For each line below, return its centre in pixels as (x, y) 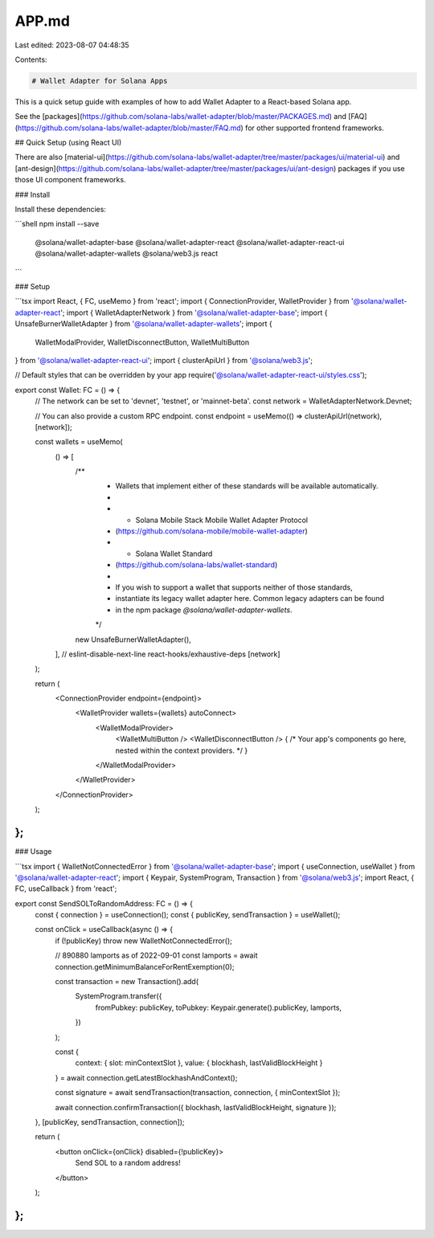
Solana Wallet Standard (174, 554)
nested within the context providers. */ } (182, 750)
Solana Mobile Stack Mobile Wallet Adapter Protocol (222, 520)
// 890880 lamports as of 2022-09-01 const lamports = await (156, 955)
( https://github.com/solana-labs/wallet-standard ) (197, 565)
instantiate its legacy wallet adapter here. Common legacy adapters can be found (250, 599)
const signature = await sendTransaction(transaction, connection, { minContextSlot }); (198, 1093)
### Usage (33, 852)
